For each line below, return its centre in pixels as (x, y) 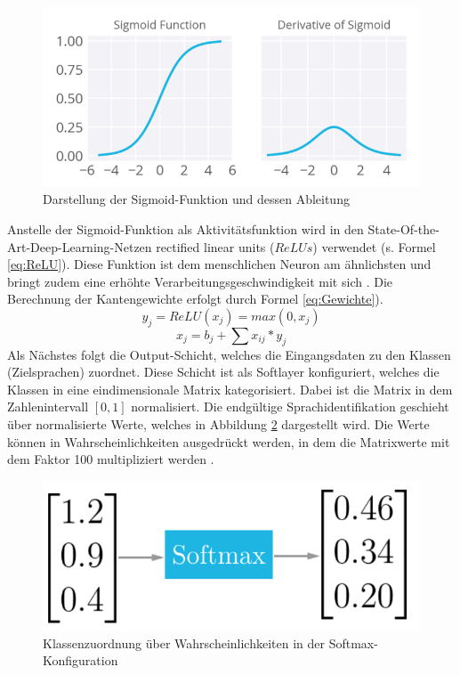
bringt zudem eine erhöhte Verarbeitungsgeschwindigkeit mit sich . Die (200, 281)
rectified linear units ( (215, 246)
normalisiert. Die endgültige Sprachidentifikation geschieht (290, 407)
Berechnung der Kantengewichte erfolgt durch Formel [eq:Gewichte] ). (195, 299)
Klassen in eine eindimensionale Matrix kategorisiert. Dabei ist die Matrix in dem (230, 389)
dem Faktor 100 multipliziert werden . (111, 459)
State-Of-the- (404, 228)
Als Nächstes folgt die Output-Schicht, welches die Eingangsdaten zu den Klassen (229, 354)
